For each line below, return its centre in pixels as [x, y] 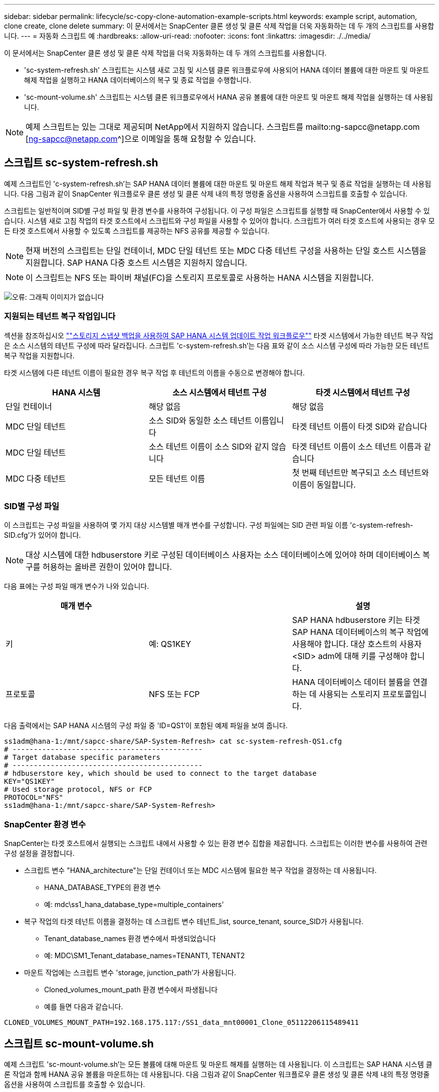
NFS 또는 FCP [174, 694]
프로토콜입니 [404, 694]
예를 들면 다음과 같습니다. [84, 1007]
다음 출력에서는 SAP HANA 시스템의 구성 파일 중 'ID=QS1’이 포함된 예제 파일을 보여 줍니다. [146, 726]
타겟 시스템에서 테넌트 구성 [363, 392]
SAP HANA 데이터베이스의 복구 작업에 [360, 632]
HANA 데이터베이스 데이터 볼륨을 [351, 682]
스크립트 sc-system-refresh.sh [81, 163]
